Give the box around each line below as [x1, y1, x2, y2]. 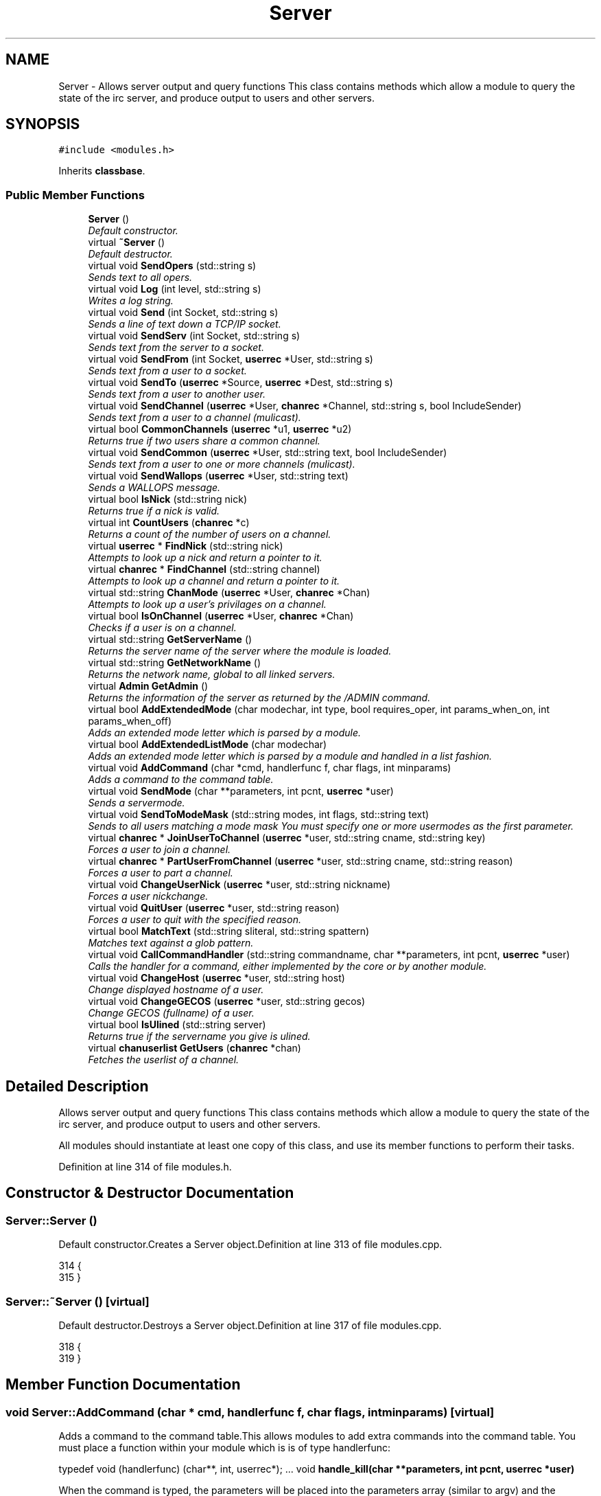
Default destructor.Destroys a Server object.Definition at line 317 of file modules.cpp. [58, 1319, 442, 1331]
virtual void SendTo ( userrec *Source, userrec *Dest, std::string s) [88, 376, 393, 389]
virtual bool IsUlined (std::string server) [88, 1019, 266, 1031]
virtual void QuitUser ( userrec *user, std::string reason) [88, 902, 340, 914]
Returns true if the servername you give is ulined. [88, 1030, 311, 1043]
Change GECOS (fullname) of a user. [88, 1007, 255, 1019]
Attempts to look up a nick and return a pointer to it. [88, 552, 322, 564]
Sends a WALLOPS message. [88, 481, 221, 494]
